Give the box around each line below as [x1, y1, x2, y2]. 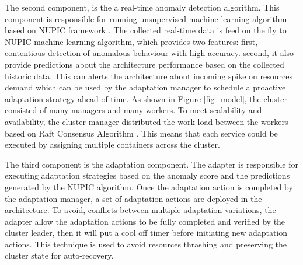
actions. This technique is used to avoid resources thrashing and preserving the [5, 238, 287, 250]
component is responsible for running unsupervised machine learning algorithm [5, 12, 287, 25]
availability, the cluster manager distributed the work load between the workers [5, 115, 288, 127]
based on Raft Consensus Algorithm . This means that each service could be [5, 127, 278, 139]
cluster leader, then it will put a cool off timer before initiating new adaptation [5, 226, 288, 239]
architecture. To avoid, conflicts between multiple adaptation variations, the [5, 204, 276, 216]
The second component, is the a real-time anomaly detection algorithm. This [5, 1, 280, 13]
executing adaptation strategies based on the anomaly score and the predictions [5, 169, 290, 182]
